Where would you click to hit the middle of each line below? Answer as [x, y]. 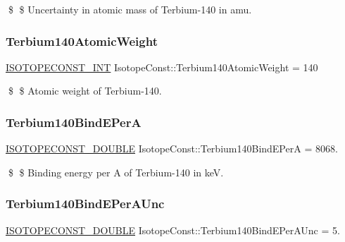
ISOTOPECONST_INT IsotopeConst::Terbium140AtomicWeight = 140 [162, 67]
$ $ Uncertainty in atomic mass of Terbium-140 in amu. [130, 9]
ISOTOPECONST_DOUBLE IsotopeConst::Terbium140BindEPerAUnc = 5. [173, 230]
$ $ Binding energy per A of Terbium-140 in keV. [116, 172]
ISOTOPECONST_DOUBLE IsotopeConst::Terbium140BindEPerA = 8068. [172, 149]
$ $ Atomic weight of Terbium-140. [85, 91]
